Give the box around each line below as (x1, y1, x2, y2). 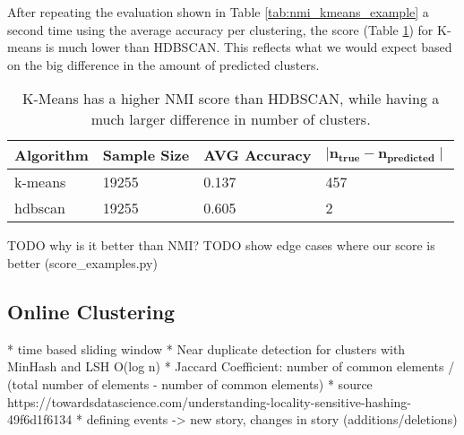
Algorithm (14, 144, 89, 166)
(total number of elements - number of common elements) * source (7, 374, 373, 393)
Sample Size (102, 144, 190, 166)
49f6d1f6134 (7, 410, 73, 429)
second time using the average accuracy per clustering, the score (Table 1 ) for (7, 20, 434, 39)
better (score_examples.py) (7, 253, 158, 272)
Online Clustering (7, 297, 176, 325)
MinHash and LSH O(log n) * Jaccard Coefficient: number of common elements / (7, 357, 455, 376)
